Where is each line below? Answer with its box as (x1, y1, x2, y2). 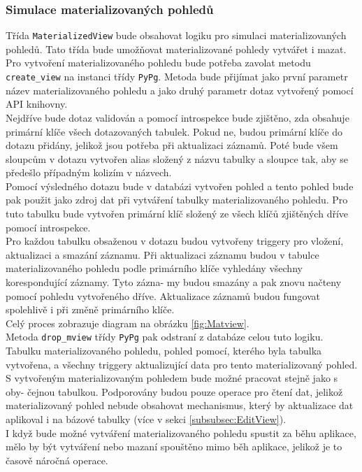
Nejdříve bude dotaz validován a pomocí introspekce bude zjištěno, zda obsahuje (6, 110, 349, 124)
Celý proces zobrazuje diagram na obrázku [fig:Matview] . (6, 315, 249, 330)
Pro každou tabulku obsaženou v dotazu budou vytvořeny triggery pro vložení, (6, 234, 344, 248)
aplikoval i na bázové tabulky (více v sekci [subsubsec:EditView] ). (6, 412, 287, 427)
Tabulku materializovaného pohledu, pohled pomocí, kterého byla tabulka (6, 343, 322, 358)
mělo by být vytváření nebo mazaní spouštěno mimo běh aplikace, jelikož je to (6, 439, 342, 454)
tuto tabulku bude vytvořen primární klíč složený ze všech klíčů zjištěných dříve (6, 206, 349, 221)
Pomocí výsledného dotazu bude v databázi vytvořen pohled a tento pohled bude (6, 178, 354, 193)
